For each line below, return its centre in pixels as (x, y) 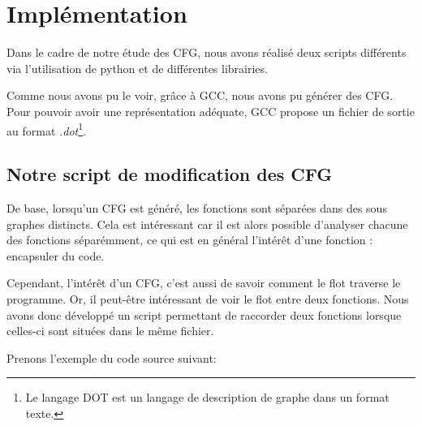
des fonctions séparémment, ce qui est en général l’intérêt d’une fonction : (190, 240)
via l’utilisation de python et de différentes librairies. (137, 68)
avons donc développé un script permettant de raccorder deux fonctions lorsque (204, 314)
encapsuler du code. (56, 255)
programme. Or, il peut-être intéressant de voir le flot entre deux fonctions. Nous (208, 298)
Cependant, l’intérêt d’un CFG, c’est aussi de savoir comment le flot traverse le (204, 283)
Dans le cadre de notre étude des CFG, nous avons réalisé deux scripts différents (207, 52)
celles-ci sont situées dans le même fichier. (110, 331)
